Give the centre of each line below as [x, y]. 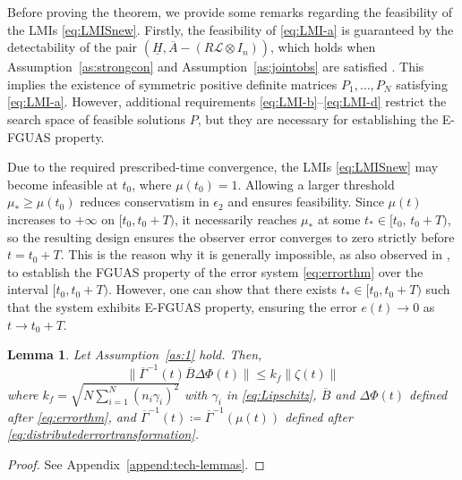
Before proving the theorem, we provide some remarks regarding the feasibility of [230, 12]
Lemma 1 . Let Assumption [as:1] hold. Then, [135, 354]
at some [339, 219]
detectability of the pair [73, 47]
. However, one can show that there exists [222, 289]
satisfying [422, 84]
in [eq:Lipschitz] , [271, 394]
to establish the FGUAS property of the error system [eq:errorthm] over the [215, 271]
